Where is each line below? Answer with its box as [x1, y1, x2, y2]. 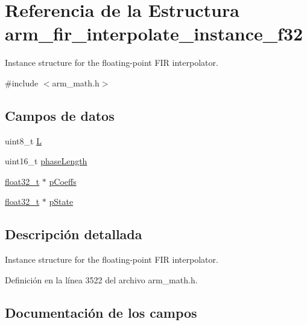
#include [5, 76, 39, 89]
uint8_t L [5, 134, 42, 147]
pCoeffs [49, 175, 77, 187]
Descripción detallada [5, 225, 142, 243]
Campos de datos [5, 106, 115, 124]
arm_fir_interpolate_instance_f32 [5, 21, 303, 46]
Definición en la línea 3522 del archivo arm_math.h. [5, 273, 198, 286]
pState [49, 195, 74, 208]
